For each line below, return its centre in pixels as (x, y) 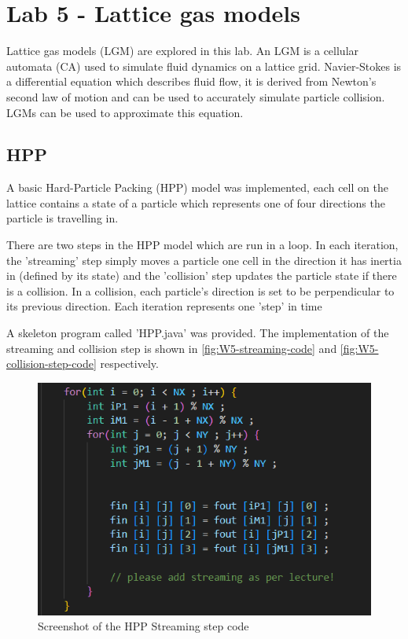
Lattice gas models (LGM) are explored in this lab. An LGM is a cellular (183, 51)
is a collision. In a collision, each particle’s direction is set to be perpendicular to (200, 290)
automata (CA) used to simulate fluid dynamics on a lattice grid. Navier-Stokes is (204, 66)
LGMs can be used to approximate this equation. (125, 112)
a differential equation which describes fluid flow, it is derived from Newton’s (191, 81)
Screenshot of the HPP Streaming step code (143, 626)
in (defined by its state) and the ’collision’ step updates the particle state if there (202, 275)
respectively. (129, 364)
